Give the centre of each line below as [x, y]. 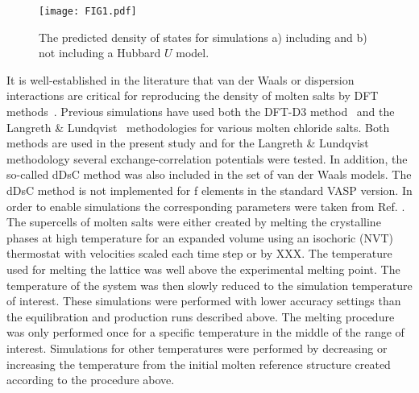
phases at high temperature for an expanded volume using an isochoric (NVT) [200, 237]
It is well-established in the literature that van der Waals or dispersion [180, 79]
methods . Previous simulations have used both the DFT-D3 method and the [201, 112]
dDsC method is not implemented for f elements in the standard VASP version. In [209, 190]
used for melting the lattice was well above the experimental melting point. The [203, 269]
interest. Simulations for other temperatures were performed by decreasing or [197, 347]
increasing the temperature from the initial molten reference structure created [199, 364]
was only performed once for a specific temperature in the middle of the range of [205, 332]
